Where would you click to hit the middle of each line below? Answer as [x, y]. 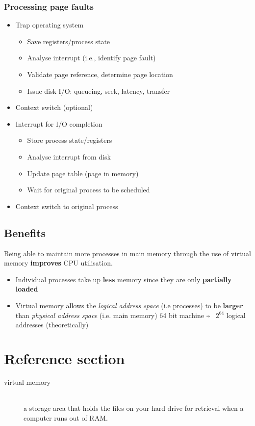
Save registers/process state [69, 41]
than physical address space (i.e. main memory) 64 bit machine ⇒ [113, 315]
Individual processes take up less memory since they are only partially [124, 279]
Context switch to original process [67, 206]
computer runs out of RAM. [66, 417]
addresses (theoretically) [52, 325]
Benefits [25, 232]
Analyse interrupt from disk [69, 156]
